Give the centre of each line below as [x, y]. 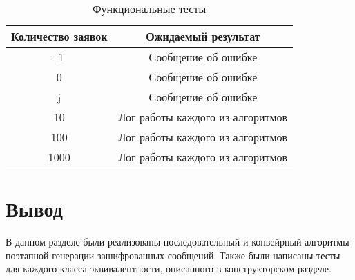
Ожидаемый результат [203, 36]
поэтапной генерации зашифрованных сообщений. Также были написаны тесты [173, 255]
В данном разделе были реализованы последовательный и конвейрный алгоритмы [177, 242]
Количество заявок [59, 36]
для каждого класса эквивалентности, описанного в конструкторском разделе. [169, 269]
